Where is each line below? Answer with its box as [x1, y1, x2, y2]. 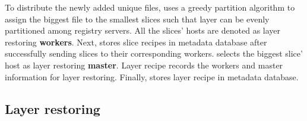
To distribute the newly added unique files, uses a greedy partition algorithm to [5, 1, 295, 13]
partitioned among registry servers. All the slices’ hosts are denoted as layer [5, 24, 281, 37]
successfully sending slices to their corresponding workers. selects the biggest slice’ [5, 47, 303, 60]
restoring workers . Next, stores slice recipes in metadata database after [5, 35, 267, 48]
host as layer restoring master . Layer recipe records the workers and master [5, 58, 283, 71]
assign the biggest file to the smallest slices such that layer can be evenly [5, 12, 270, 25]
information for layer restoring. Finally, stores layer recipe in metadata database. [5, 70, 299, 83]
